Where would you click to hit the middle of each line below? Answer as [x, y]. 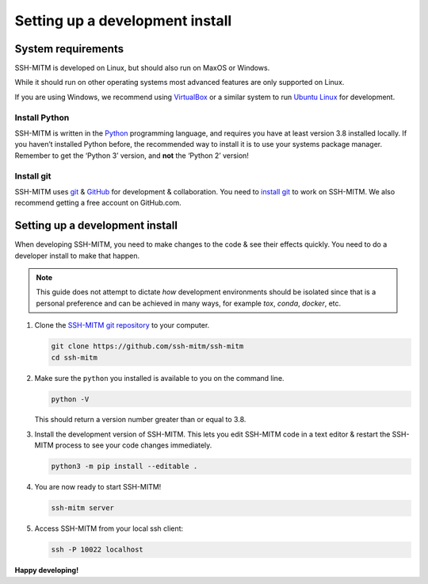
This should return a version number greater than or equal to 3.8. [140, 420]
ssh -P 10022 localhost [97, 550]
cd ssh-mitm [75, 357]
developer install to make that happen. [77, 255]
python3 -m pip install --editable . [124, 467]
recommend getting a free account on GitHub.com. [98, 203]
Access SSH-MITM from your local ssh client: [109, 528]
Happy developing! [47, 571]
